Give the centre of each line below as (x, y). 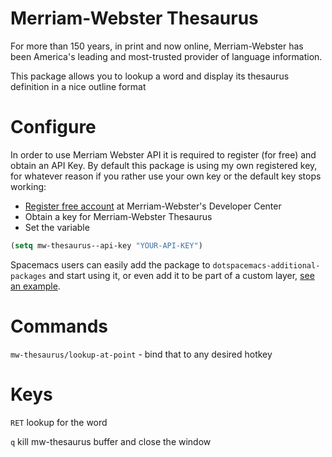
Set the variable (57, 227)
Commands (59, 326)
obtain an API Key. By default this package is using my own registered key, (164, 165)
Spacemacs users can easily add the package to (110, 264)
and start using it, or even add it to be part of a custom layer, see (181, 275)
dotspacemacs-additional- (266, 265)
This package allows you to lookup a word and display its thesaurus (150, 76)
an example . (35, 286)
